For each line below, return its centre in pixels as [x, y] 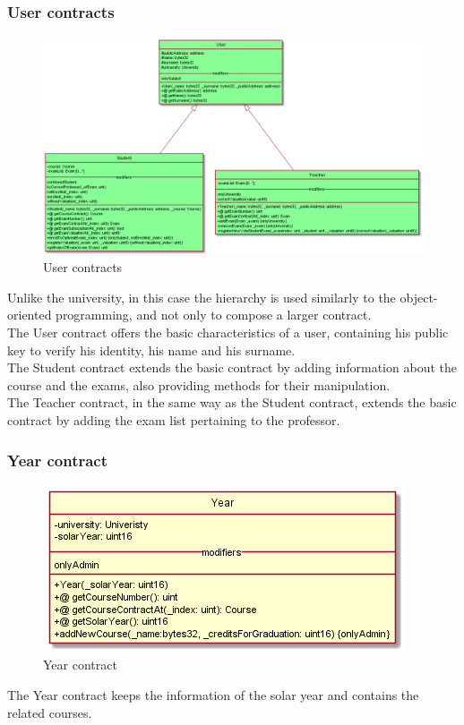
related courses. [50, 712]
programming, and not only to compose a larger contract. [214, 315]
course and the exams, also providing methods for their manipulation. [199, 384]
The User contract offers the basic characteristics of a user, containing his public [228, 333]
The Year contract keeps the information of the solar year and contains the [213, 695]
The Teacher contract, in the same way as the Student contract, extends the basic [232, 402]
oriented [30, 315]
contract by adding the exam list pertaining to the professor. [174, 420]
